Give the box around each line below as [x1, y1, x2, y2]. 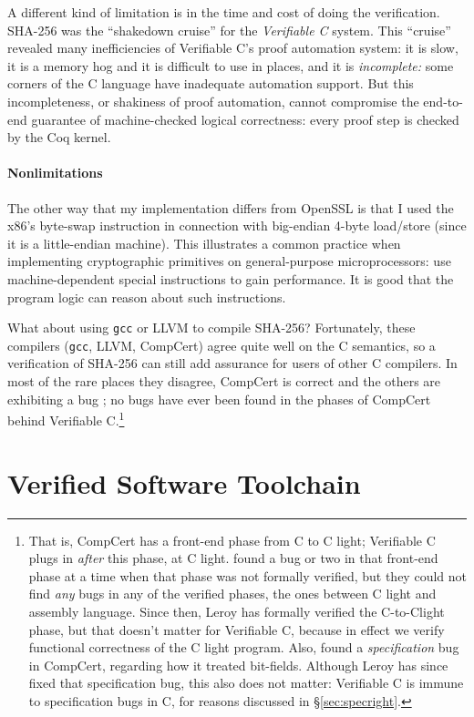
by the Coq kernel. [7, 128, 111, 147]
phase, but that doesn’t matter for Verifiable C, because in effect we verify [28, 620, 445, 639]
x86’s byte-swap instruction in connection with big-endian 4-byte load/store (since [7, 216, 467, 235]
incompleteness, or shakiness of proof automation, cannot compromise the [7, 91, 419, 110]
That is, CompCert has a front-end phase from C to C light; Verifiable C [28, 530, 436, 549]
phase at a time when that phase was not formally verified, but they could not [28, 566, 467, 585]
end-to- [423, 91, 463, 110]
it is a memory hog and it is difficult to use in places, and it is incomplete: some [7, 56, 454, 75]
